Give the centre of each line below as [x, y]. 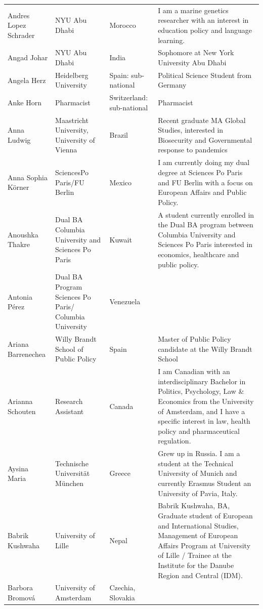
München [70, 483]
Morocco [123, 25]
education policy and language [205, 30]
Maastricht [72, 120]
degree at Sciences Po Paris [200, 172]
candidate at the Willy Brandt [205, 349]
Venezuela [125, 301]
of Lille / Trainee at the [195, 555]
